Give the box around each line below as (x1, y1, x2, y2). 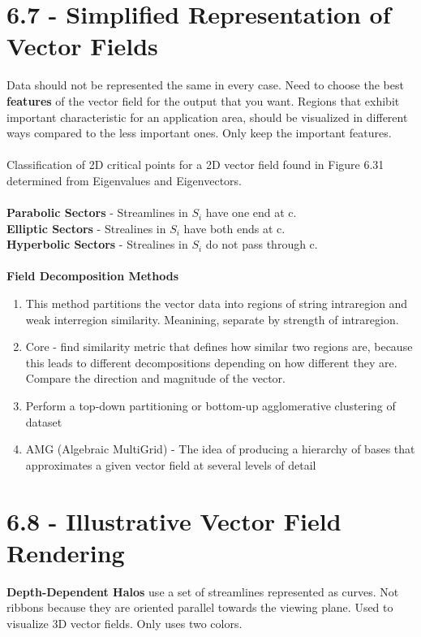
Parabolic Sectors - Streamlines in (6, 204, 188, 221)
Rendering (6, 535, 125, 569)
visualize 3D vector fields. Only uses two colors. (6, 614, 243, 631)
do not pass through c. (205, 236, 318, 253)
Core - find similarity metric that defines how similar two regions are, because (25, 338, 413, 355)
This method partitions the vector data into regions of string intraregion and (25, 295, 408, 312)
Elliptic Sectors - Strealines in (6, 219, 166, 236)
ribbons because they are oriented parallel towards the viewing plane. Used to (6, 599, 393, 616)
